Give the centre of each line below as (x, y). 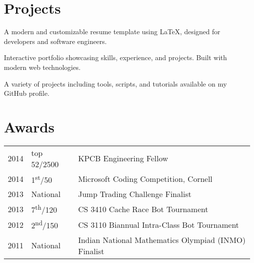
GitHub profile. (27, 93)
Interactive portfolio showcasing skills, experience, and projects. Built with (116, 57)
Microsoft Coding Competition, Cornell (145, 179)
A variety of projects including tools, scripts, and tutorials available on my (116, 83)
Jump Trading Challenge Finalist (135, 194)
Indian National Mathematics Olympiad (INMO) (162, 240)
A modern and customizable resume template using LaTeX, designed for (112, 32)
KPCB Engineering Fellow (123, 158)
